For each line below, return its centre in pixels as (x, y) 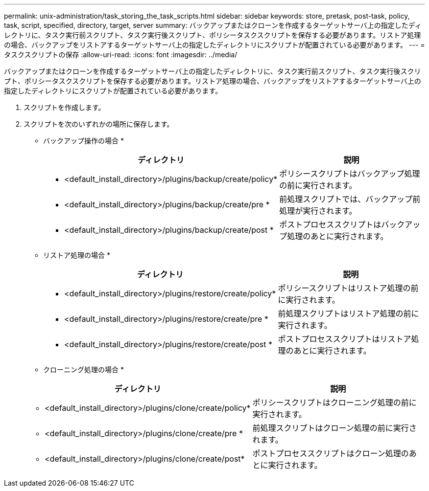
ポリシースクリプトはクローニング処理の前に (334, 402)
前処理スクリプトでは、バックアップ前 (350, 199)
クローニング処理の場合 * (83, 369)
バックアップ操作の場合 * (83, 141)
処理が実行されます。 (318, 211)
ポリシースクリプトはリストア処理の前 (348, 288)
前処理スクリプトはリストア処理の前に (348, 313)
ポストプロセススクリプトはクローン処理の (331, 453)
